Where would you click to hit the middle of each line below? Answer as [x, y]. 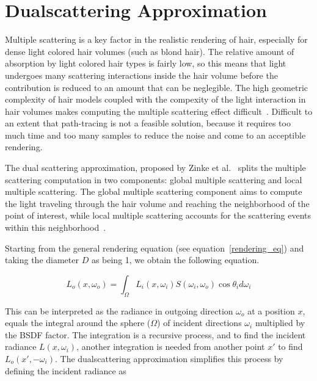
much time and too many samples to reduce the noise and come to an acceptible [155, 135]
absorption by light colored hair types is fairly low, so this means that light [146, 63]
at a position [271, 310]
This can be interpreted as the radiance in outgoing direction [119, 310]
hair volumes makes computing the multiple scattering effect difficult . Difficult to [159, 111]
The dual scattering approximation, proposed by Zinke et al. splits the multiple [155, 168]
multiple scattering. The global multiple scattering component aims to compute [154, 191]
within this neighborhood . [56, 227]
